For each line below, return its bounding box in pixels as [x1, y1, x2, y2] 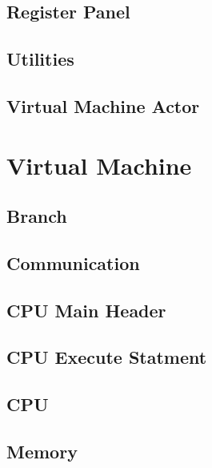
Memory [6, 439, 78, 464]
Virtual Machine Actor [6, 93, 200, 118]
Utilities [6, 46, 74, 71]
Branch [6, 204, 67, 228]
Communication [6, 250, 140, 275]
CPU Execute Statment [6, 345, 207, 369]
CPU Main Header [6, 297, 166, 322]
